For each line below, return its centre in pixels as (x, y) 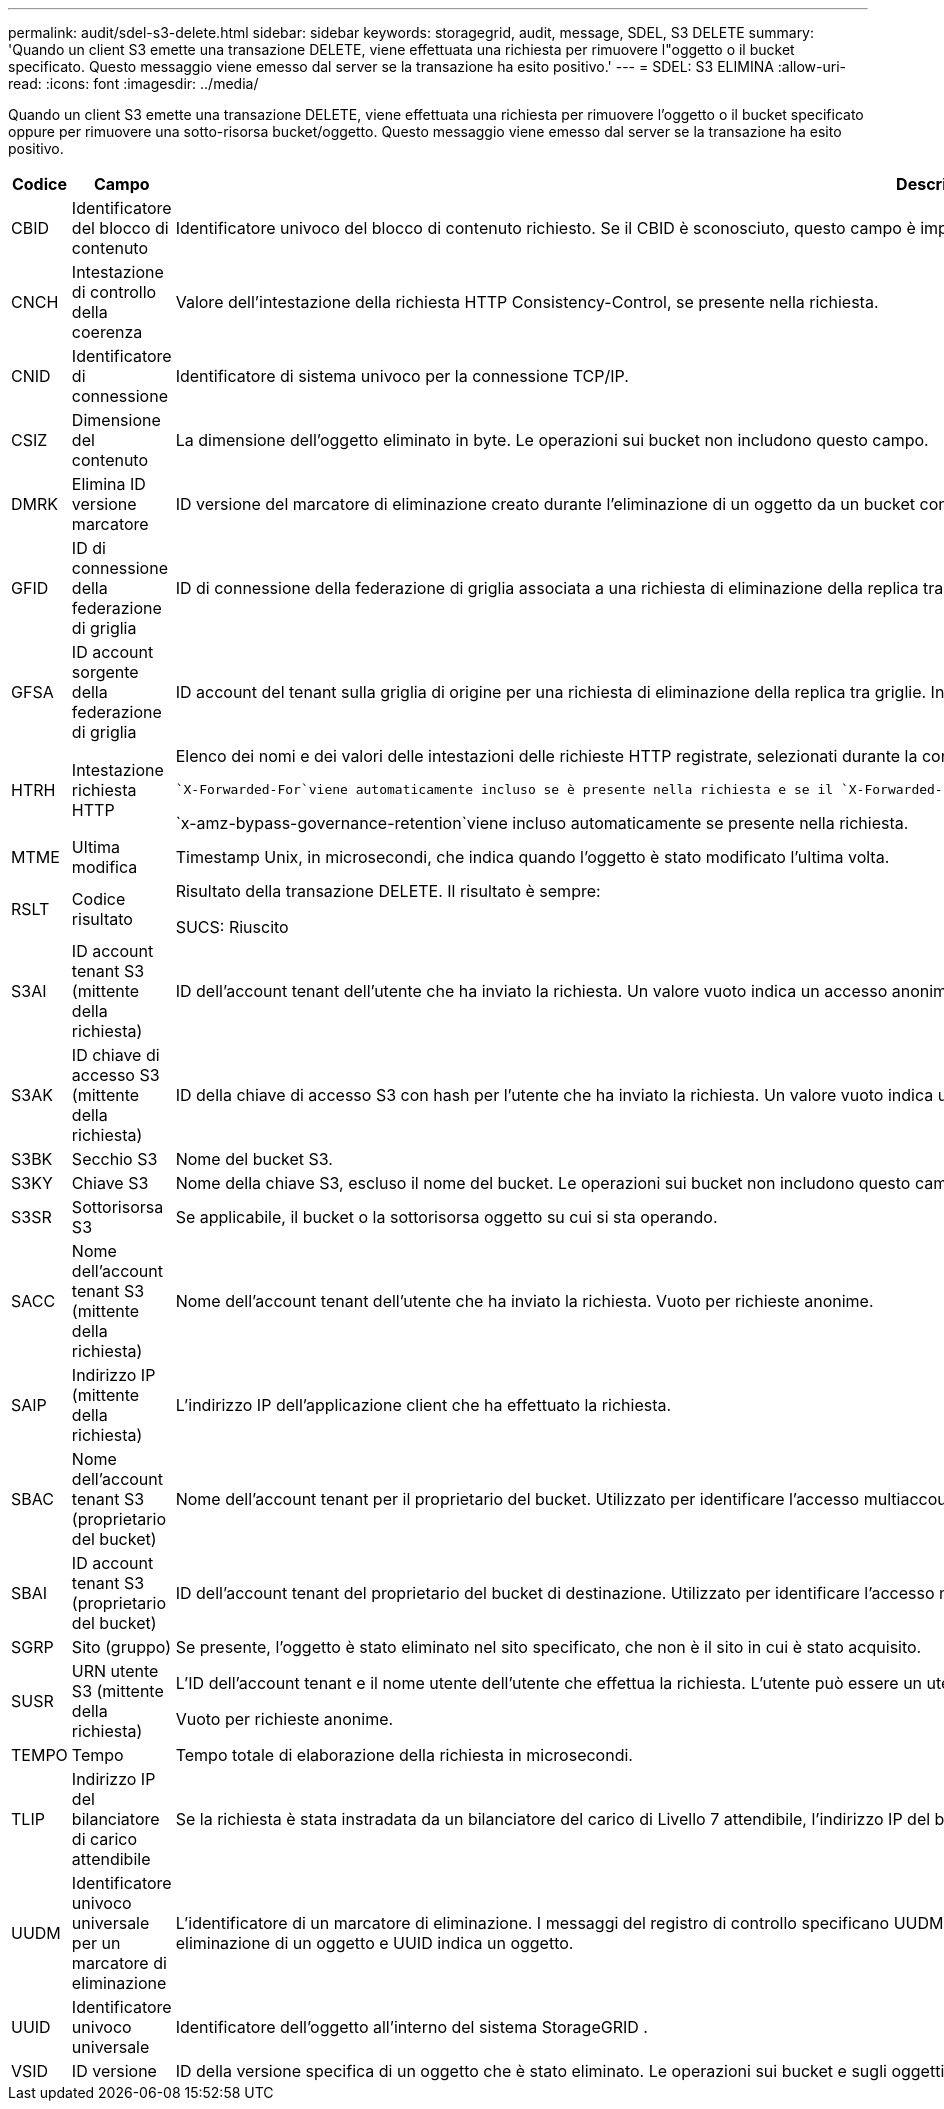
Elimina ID (108, 484)
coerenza (107, 332)
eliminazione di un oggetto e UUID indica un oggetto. (374, 1943)
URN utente (115, 1671)
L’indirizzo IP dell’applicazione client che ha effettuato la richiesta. (423, 1405)
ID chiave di (115, 1055)
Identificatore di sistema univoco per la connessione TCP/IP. (402, 376)
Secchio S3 (114, 1159)
